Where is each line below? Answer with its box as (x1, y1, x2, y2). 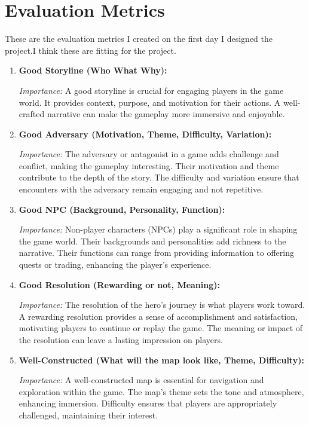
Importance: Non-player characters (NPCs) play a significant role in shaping (19, 223, 298, 236)
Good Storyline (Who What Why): (19, 64, 167, 77)
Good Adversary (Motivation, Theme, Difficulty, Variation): (19, 127, 272, 140)
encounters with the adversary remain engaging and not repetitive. (19, 183, 264, 195)
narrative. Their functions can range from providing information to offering (19, 246, 294, 259)
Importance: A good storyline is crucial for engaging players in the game (19, 84, 284, 96)
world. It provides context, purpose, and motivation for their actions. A (19, 96, 281, 108)
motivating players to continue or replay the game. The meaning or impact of (19, 322, 303, 334)
